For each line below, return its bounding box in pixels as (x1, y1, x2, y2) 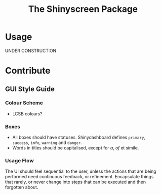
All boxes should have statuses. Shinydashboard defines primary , (12, 135, 146, 141)
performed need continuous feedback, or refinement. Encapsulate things (5, 174, 154, 180)
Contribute (5, 65, 51, 76)
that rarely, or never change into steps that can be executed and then (5, 179, 146, 185)
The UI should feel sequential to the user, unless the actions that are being (5, 168, 157, 174)
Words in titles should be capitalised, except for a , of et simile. (12, 145, 139, 151)
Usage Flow (5, 157, 34, 164)
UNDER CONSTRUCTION (5, 48, 57, 53)
